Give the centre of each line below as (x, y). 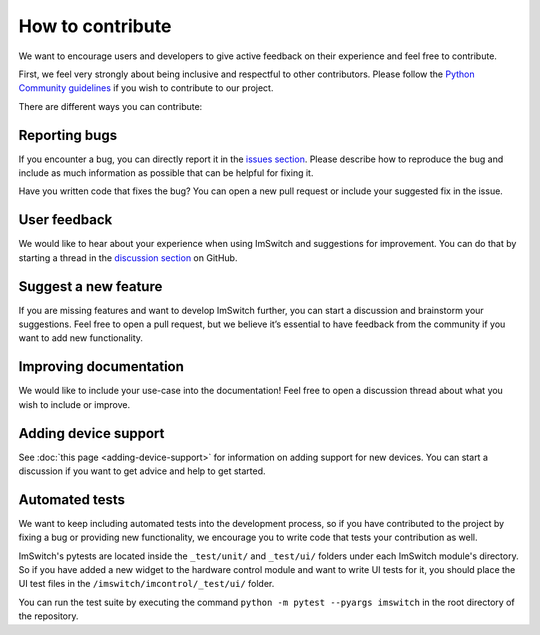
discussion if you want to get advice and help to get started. (142, 471)
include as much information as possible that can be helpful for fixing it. (166, 173)
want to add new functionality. (81, 338)
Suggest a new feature (90, 286)
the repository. (48, 616)
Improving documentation (101, 366)
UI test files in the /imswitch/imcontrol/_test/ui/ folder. (146, 584)
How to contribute (95, 26)
